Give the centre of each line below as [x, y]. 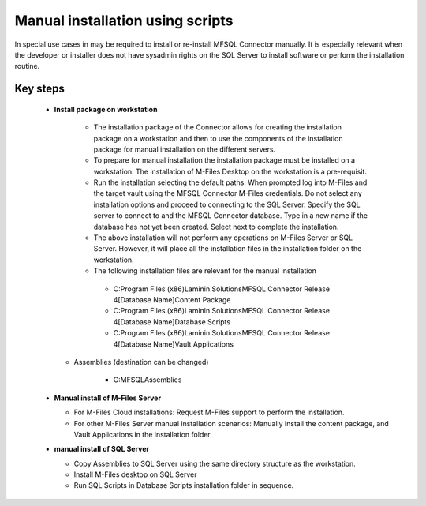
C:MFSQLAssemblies [148, 380]
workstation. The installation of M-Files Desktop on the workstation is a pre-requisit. [230, 171]
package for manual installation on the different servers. [185, 149]
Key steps [39, 89]
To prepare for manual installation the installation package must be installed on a [224, 160]
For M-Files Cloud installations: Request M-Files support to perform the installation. [209, 412]
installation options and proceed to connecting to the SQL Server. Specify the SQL [227, 204]
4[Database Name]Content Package [172, 299]
